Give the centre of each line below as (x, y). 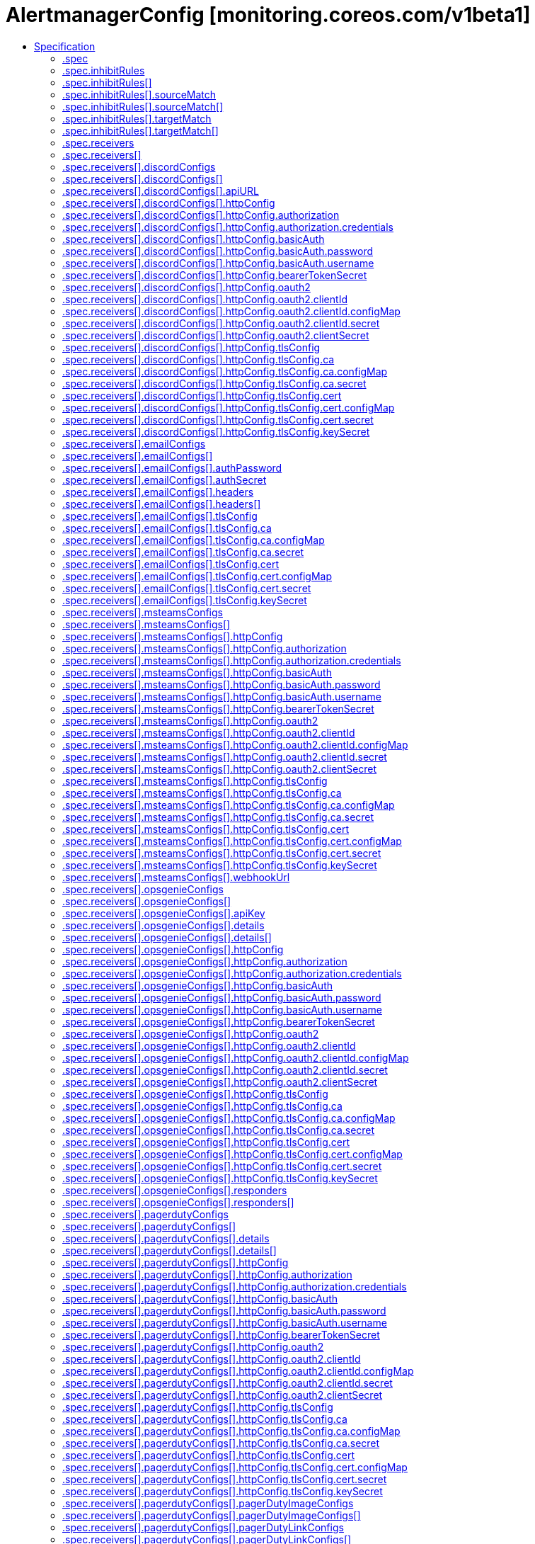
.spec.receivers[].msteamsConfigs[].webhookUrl (176, 877)
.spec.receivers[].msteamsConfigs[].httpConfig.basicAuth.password (222, 684)
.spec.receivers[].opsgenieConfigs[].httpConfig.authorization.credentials (232, 973)
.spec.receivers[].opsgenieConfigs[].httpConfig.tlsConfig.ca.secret (219, 1130)
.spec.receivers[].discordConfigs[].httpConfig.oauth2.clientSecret (216, 335)
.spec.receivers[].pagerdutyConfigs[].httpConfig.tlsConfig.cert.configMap (235, 1467)
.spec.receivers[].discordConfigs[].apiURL (161, 191)
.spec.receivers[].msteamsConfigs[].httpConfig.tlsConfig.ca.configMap (229, 805)
